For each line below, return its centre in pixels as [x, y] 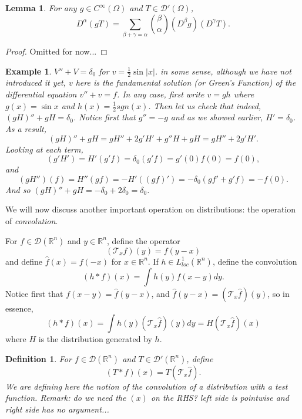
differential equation [41, 94]
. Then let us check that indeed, [205, 105]
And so [18, 189]
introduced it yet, [36, 82]
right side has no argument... [57, 409]
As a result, [26, 128]
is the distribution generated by [95, 339]
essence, [19, 308]
